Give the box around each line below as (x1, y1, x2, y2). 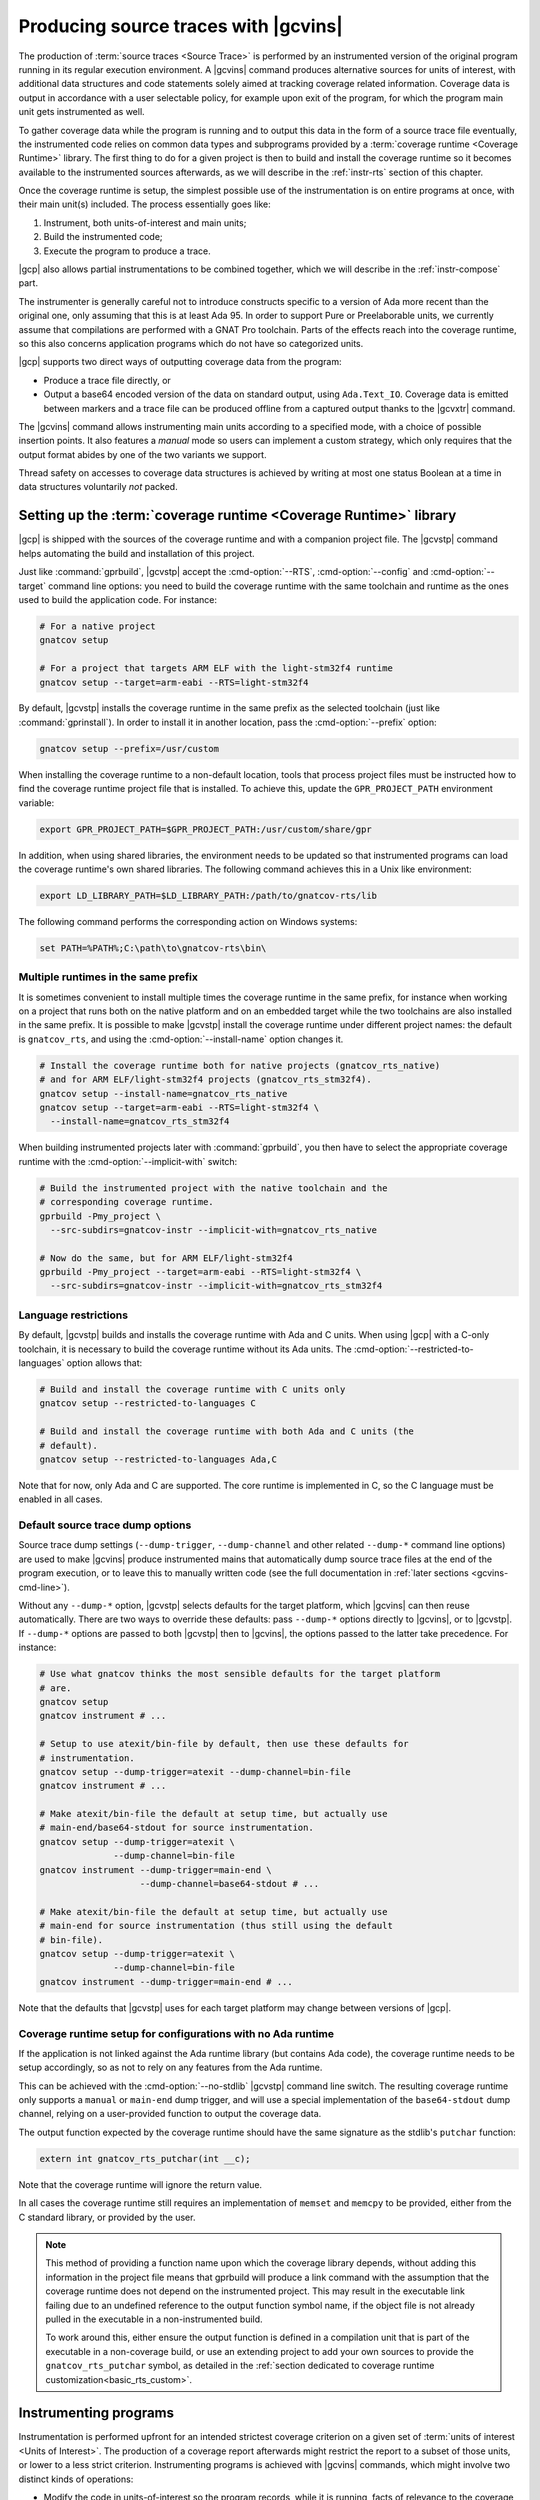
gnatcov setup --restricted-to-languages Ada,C (39, 1453, 277, 1465)
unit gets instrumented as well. (18, 106, 145, 118)
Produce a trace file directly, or (43, 374, 172, 386)
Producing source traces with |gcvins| (18, 15, 344, 37)
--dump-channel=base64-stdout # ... (139, 1878, 320, 1890)
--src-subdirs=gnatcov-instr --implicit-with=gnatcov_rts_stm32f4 (50, 1280, 383, 1292)
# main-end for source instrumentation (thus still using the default (39, 1920, 394, 1932)
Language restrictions (18, 1308, 129, 1322)
